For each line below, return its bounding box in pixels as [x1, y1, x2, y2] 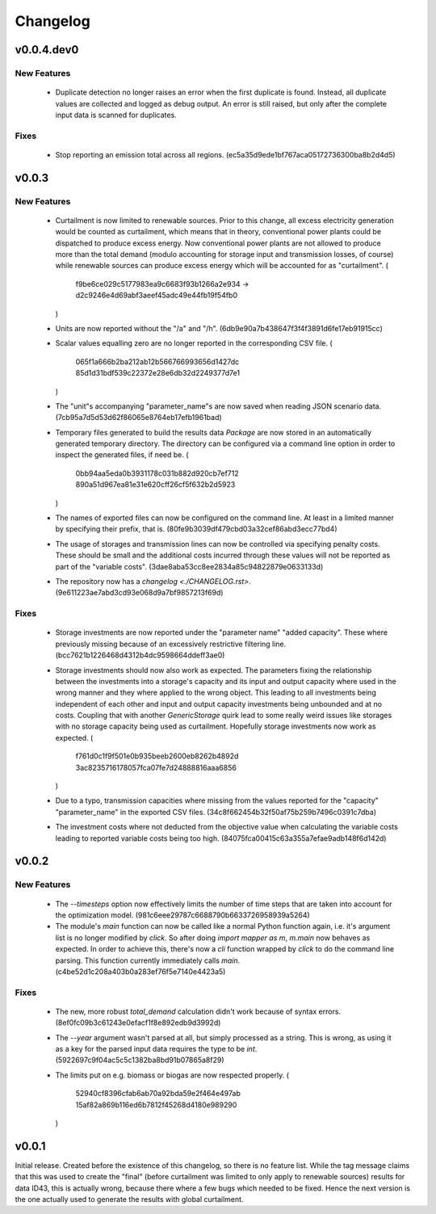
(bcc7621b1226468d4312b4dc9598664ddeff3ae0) [55, 650, 225, 660]
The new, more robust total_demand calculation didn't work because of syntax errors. [55, 1006, 342, 1016]
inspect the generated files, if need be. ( [55, 450, 189, 460]
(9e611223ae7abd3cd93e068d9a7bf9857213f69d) [55, 588, 224, 598]
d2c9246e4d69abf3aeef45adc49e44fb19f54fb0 [75, 291, 238, 300]
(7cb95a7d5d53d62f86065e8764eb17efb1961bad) [55, 413, 222, 422]
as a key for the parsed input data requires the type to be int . [55, 1044, 258, 1054]
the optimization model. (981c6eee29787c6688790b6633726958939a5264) [55, 909, 310, 920]
